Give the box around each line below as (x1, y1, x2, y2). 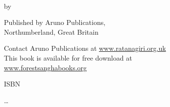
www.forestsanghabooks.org (4, 62, 87, 72)
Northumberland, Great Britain (4, 26, 98, 37)
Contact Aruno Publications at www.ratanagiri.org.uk (4, 43, 166, 53)
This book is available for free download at (4, 52, 132, 63)
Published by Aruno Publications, (4, 17, 106, 27)
